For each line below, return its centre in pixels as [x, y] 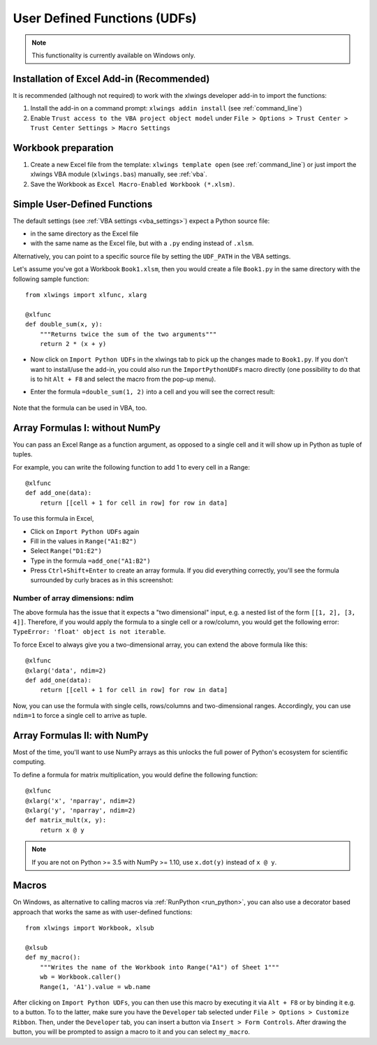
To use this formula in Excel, [53, 519]
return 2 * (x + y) [73, 344]
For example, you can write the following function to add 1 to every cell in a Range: [132, 467]
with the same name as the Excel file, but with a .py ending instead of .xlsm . [142, 243]
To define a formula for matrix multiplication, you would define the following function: [135, 774]
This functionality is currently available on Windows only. [113, 55]
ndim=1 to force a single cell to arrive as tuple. [80, 716]
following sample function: [51, 279]
